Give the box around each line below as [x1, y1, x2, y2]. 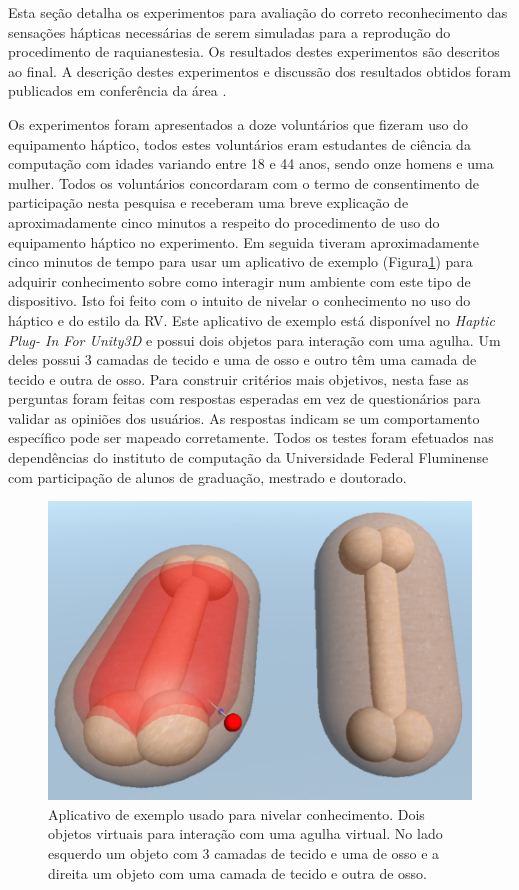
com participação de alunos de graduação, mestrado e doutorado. [8, 466, 407, 487]
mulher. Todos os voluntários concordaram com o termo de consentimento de [8, 172, 480, 193]
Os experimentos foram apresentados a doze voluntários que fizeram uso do [8, 113, 468, 134]
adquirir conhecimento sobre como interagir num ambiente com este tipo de [8, 270, 471, 291]
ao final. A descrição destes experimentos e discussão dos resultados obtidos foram [8, 60, 512, 81]
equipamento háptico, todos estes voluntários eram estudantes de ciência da [8, 133, 471, 154]
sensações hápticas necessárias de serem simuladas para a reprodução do [8, 21, 451, 42]
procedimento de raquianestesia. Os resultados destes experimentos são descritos [8, 41, 500, 62]
